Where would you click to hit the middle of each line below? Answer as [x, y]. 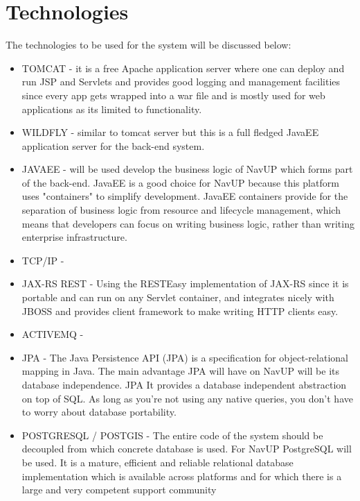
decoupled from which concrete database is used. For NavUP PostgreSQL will [187, 449]
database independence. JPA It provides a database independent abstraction [184, 384]
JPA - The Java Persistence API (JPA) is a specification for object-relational [185, 357]
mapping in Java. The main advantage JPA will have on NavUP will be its [180, 371]
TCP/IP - [43, 260]
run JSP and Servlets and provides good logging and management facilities [181, 82]
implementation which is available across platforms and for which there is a [182, 476]
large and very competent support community [119, 490]
